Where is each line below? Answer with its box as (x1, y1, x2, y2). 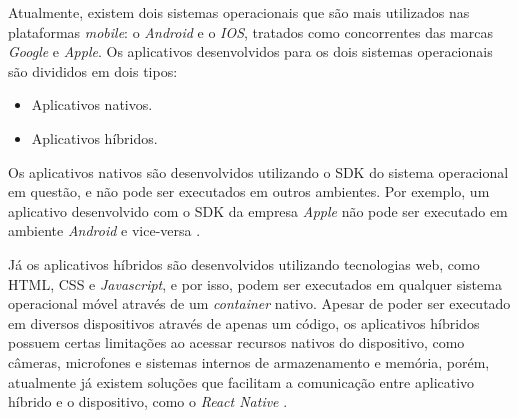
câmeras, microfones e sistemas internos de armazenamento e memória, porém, (8, 351, 490, 372)
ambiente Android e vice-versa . (8, 220, 201, 241)
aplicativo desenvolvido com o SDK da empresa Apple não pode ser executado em (8, 200, 508, 221)
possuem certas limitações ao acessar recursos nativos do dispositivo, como (8, 332, 465, 353)
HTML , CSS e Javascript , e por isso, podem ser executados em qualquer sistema (8, 273, 502, 294)
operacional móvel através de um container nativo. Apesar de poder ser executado (8, 293, 511, 314)
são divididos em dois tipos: (8, 60, 178, 81)
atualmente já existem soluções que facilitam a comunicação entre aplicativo (8, 371, 475, 392)
